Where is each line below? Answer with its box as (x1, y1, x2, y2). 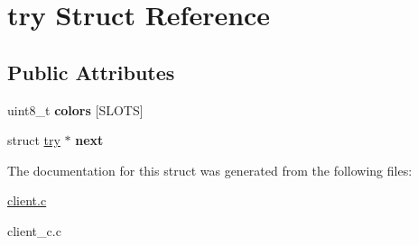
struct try (7, 131, 60, 150)
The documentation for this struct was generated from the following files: (7, 160, 413, 179)
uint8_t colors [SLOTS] (7, 100, 144, 119)
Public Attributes (7, 58, 175, 86)
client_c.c (7, 221, 61, 240)
